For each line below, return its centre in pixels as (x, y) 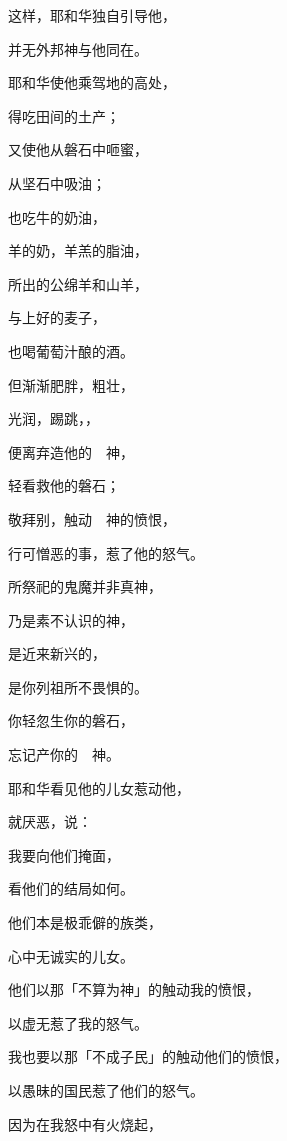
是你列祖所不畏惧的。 (78, 686)
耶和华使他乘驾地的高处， (92, 82)
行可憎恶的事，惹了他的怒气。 (106, 552)
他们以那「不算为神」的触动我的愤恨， (134, 989)
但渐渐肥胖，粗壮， (71, 384)
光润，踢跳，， (53, 418)
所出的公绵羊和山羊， (78, 283)
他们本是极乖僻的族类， (85, 922)
